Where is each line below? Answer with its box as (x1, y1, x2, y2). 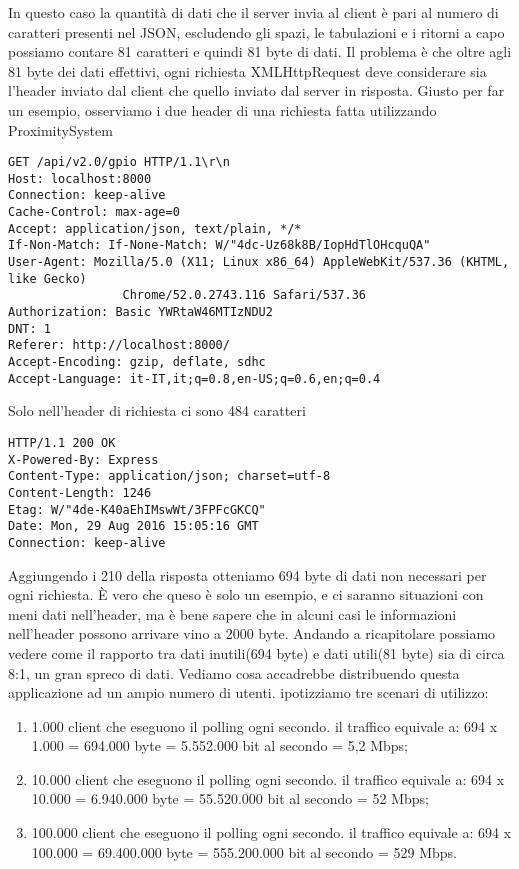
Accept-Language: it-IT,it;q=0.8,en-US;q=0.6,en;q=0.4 (8, 371, 381, 386)
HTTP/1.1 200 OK (8, 435, 116, 450)
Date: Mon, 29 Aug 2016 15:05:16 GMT (8, 519, 259, 534)
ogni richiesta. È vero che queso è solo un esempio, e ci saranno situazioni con (8, 584, 484, 605)
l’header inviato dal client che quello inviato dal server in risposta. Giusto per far (8, 80, 505, 101)
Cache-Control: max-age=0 (8, 205, 180, 220)
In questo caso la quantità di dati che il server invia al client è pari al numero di (8, 2, 499, 22)
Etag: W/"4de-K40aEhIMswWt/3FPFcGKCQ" (8, 502, 266, 517)
